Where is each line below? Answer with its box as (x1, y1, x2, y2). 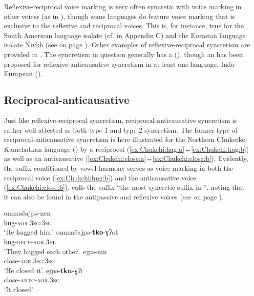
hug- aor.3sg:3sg (4, 217, 52, 227)
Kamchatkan (4, 143, 42, 154)
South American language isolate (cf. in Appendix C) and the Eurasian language (4, 30, 246, 40)
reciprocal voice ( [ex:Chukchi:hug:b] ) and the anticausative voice (4, 172, 196, 182)
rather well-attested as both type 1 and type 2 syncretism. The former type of (4, 124, 238, 135)
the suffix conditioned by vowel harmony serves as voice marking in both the (4, 162, 233, 173)
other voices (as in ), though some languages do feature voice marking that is (4, 11, 235, 21)
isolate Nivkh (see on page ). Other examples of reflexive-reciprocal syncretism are (4, 39, 250, 50)
